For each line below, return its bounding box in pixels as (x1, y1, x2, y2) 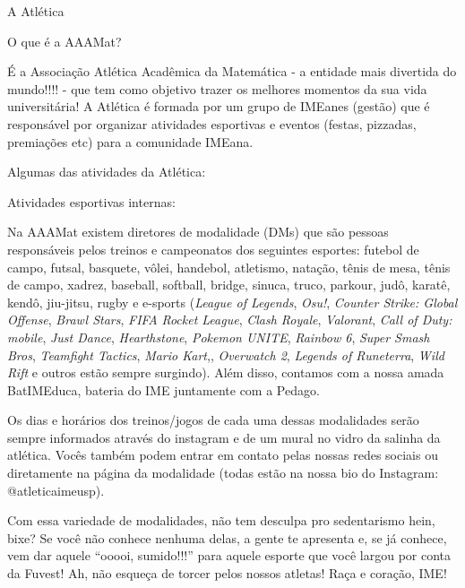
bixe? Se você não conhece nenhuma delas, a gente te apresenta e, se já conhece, (7, 528, 447, 547)
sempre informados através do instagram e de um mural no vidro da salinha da (7, 428, 441, 446)
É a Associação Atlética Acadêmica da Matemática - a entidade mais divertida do (7, 62, 457, 81)
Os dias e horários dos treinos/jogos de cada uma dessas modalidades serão (7, 411, 419, 429)
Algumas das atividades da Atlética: (7, 162, 206, 181)
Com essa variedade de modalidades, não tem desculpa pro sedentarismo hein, (7, 511, 435, 530)
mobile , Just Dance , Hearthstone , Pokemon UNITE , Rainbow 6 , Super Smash (7, 327, 430, 346)
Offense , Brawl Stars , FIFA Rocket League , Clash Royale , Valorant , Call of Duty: (7, 310, 452, 329)
